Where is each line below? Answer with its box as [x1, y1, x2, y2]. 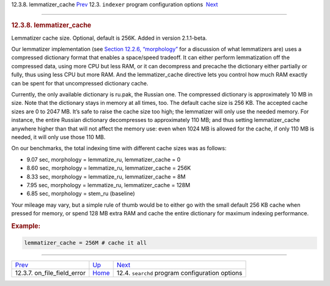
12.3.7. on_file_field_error [15, 269, 86, 277]
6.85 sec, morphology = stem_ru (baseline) [26, 190, 136, 198]
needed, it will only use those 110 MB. [11, 133, 106, 140]
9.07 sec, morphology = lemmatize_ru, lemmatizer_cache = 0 [26, 156, 181, 163]
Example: [11, 221, 41, 230]
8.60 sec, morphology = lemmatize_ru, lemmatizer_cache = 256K [26, 165, 191, 172]
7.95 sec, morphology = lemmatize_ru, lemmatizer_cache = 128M [26, 181, 191, 188]
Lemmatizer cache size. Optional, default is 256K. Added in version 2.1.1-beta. [11, 34, 207, 41]
